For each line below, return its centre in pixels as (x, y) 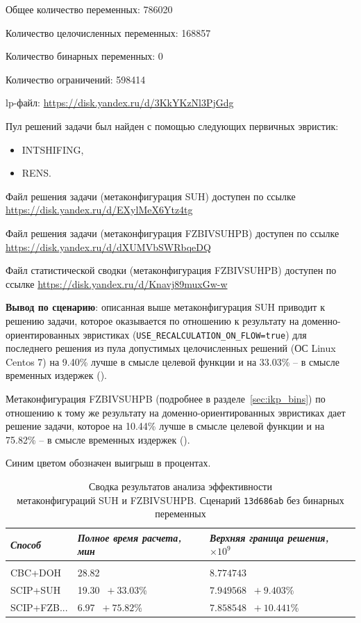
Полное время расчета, (129, 537)
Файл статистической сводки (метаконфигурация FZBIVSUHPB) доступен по (171, 270)
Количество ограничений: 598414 (76, 79)
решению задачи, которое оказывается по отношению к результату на (152, 320)
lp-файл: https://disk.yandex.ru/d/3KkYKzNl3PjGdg (120, 103)
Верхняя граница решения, (269, 537)
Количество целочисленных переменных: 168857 (108, 32)
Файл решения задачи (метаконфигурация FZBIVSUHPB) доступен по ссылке (173, 233)
